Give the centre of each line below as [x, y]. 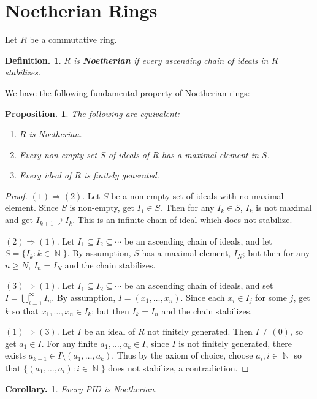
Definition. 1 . [33, 60]
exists [15, 355]
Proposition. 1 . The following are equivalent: [92, 113]
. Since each [203, 297]
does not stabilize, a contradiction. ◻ [178, 367]
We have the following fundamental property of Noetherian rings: [128, 92]
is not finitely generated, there [235, 343]
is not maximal [284, 207]
